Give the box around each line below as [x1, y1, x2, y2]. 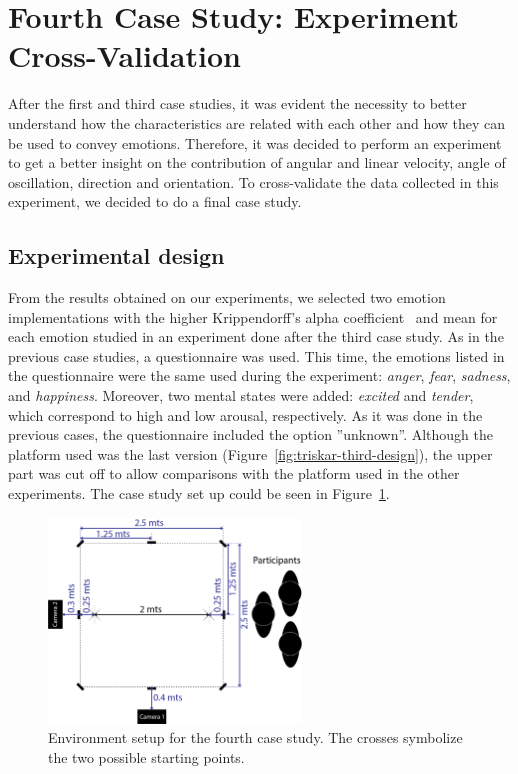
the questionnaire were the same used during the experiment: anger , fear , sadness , [8, 365, 511, 386]
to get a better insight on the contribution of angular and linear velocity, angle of [8, 152, 506, 173]
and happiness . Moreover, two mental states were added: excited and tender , [8, 385, 474, 406]
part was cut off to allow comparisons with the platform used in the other [8, 463, 460, 484]
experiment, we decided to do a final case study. [8, 191, 302, 212]
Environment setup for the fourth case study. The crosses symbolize [48, 727, 463, 748]
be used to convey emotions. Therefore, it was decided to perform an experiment [8, 132, 502, 153]
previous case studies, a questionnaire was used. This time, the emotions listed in [8, 345, 505, 366]
